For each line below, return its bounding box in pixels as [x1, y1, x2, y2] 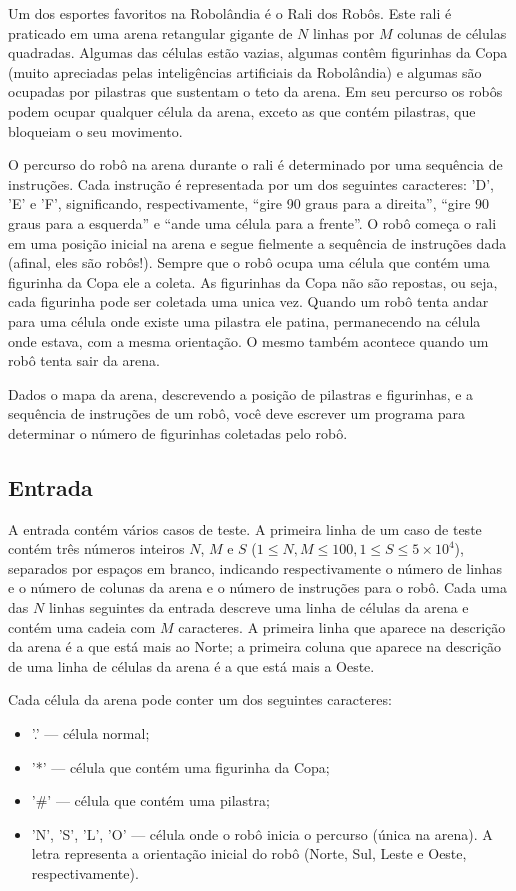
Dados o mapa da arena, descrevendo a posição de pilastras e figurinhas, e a [8, 383, 474, 404]
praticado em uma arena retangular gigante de [8, 22, 293, 43]
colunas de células [397, 22, 507, 43]
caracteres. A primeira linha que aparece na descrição [178, 616, 506, 637]
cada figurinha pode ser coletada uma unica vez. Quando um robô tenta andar [8, 291, 489, 312]
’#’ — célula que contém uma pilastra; [31, 790, 270, 811]
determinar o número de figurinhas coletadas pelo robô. [8, 422, 348, 443]
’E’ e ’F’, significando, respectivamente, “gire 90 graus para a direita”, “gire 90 [8, 193, 490, 214]
